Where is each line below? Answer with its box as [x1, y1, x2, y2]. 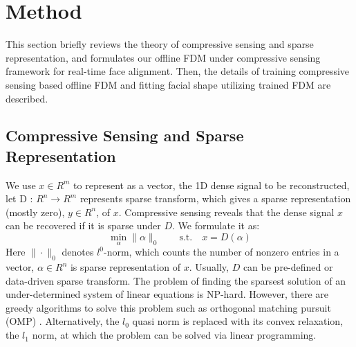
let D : [6, 191, 33, 206]
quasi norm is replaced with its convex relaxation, [132, 314, 344, 328]
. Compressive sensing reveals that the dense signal [118, 204, 335, 219]
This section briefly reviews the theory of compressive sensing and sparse [6, 37, 314, 51]
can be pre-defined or [243, 260, 333, 274]
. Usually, [189, 260, 229, 274]
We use [6, 177, 36, 192]
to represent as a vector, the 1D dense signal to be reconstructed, [73, 177, 350, 192]
